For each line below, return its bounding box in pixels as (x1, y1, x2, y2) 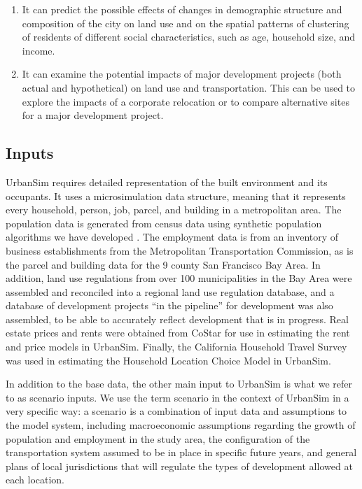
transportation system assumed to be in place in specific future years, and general (6, 445, 357, 460)
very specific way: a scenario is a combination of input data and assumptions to (6, 404, 347, 418)
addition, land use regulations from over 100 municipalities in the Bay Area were (6, 271, 352, 285)
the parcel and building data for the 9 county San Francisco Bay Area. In (6, 257, 321, 271)
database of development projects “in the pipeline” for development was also (6, 298, 333, 313)
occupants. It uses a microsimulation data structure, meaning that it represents (6, 188, 346, 203)
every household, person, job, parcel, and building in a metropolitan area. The (6, 202, 342, 217)
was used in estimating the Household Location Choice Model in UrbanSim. (6, 353, 331, 367)
